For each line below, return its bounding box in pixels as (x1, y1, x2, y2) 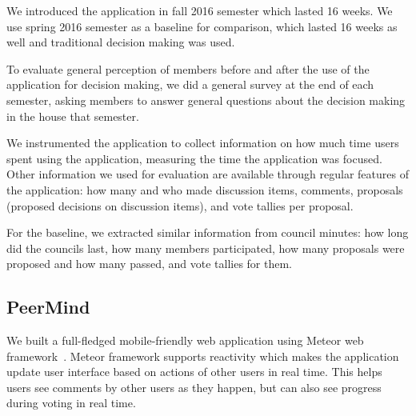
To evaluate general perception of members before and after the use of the (6, 60, 370, 77)
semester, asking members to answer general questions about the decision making (6, 91, 406, 108)
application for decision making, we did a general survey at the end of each (6, 76, 374, 93)
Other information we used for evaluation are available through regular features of (6, 166, 409, 182)
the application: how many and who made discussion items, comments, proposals (6, 181, 403, 198)
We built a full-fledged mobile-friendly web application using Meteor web (6, 332, 364, 349)
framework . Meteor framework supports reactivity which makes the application (6, 347, 399, 364)
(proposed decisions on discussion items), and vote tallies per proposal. (6, 197, 354, 214)
